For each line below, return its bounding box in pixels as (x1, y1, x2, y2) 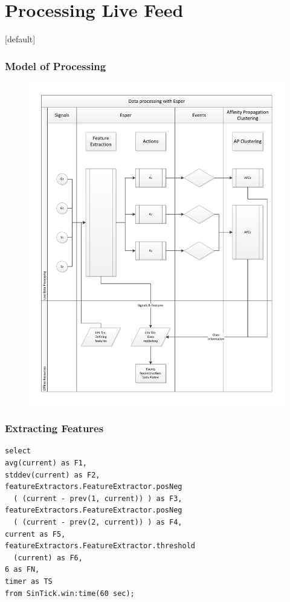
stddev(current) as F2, (5, 470, 100, 479)
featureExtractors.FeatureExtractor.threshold (5, 542, 195, 551)
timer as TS (5, 577, 53, 586)
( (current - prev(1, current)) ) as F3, (13, 494, 182, 503)
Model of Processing (5, 58, 106, 73)
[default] (5, 33, 36, 45)
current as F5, (5, 529, 66, 539)
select (5, 447, 31, 456)
